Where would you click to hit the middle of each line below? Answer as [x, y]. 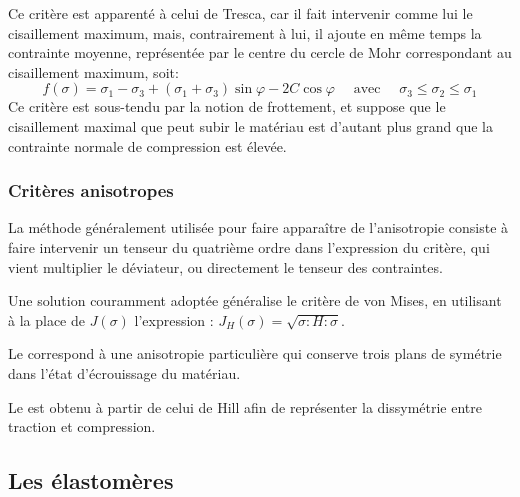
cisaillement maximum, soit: [93, 71]
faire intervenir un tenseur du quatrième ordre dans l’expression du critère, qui [249, 246]
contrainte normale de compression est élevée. [147, 145]
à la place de [46, 319]
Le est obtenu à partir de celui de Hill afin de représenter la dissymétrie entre [245, 406]
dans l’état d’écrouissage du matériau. [124, 372]
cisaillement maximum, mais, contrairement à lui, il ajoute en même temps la [245, 32]
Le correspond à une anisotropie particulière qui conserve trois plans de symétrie [255, 353]
